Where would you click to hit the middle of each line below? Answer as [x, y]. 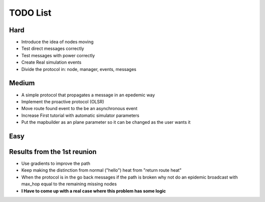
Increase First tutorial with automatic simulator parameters [80, 115]
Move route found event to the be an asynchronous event [79, 109]
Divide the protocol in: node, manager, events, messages [79, 69]
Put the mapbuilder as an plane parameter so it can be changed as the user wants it [106, 122]
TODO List [30, 13]
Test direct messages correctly [53, 48]
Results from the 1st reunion [53, 152]
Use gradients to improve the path [56, 163]
